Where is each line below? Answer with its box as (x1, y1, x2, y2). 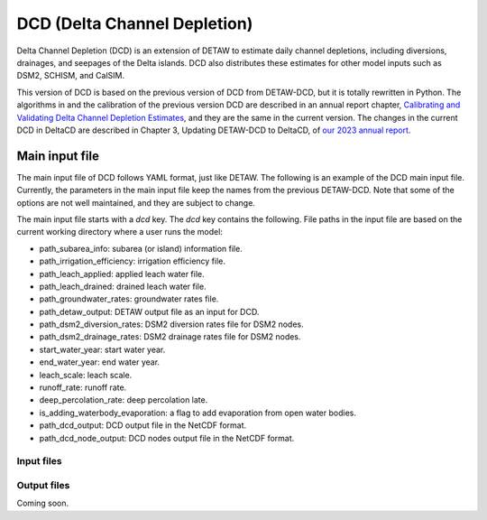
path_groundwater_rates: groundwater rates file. (39, 293, 219, 304)
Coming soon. (16, 497, 69, 509)
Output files (16, 478, 70, 491)
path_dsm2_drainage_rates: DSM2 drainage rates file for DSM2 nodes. (39, 331, 301, 342)
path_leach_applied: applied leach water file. (39, 268, 205, 279)
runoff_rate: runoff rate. (39, 382, 127, 393)
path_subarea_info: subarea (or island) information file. (39, 243, 243, 254)
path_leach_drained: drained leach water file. (39, 281, 207, 292)
